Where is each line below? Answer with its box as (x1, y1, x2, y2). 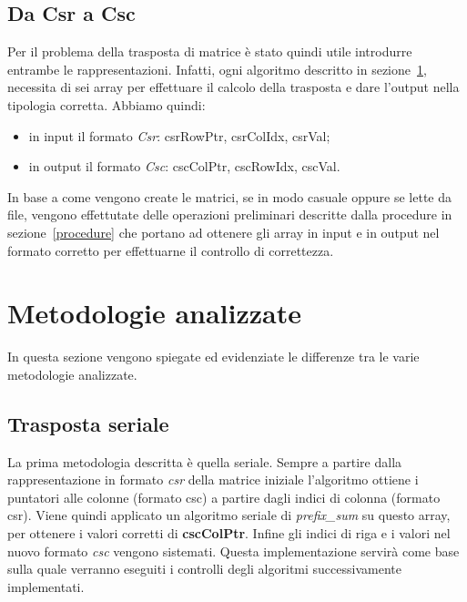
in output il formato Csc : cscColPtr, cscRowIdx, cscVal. (28, 157, 340, 176)
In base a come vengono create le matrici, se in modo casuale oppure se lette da (7, 187, 452, 206)
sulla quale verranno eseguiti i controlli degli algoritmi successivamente (7, 559, 401, 578)
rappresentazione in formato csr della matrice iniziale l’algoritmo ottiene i (7, 470, 419, 489)
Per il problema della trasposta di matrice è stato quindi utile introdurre (7, 42, 412, 61)
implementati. (7, 576, 85, 596)
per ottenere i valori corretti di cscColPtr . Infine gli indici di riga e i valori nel (7, 524, 451, 543)
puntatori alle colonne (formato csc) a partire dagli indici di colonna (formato (7, 487, 441, 506)
